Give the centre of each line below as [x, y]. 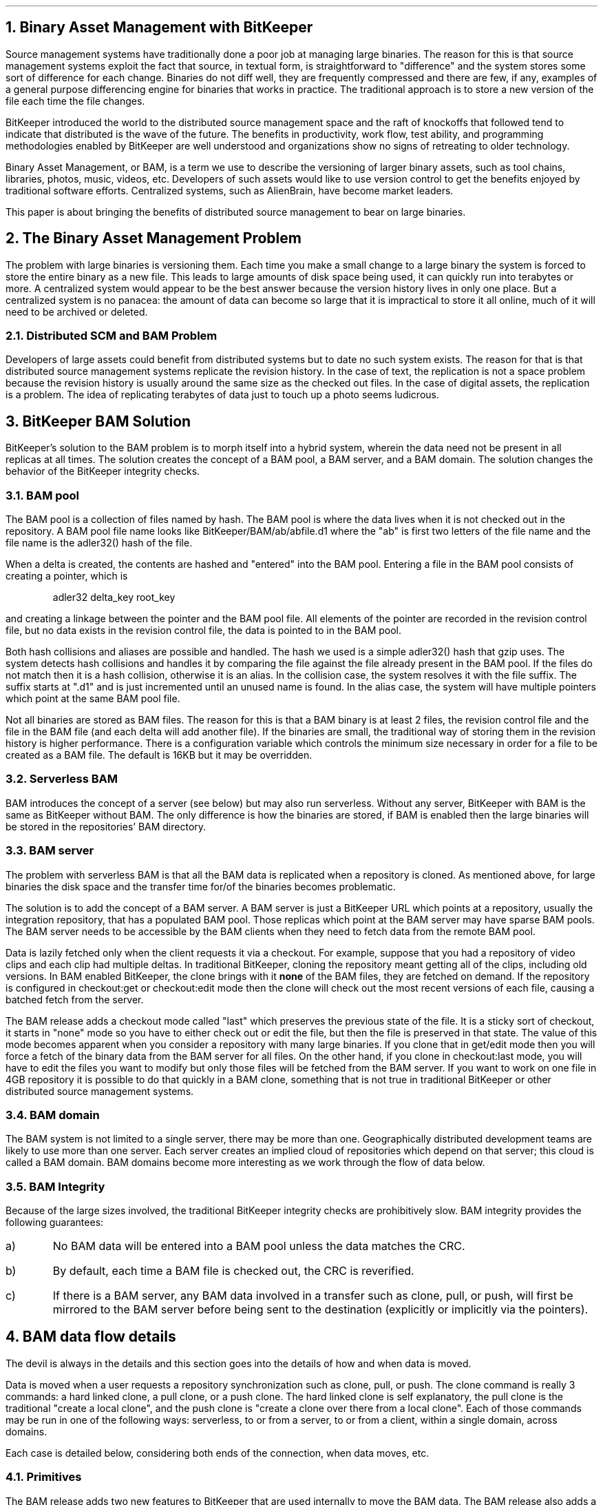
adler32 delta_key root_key [114, 597]
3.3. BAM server [50, 851]
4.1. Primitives [44, 1477]
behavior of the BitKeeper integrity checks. [103, 471]
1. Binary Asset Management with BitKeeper [159, 28]
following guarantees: [55, 1222]
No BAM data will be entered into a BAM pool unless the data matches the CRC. [259, 1246]
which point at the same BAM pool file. [93, 699]
